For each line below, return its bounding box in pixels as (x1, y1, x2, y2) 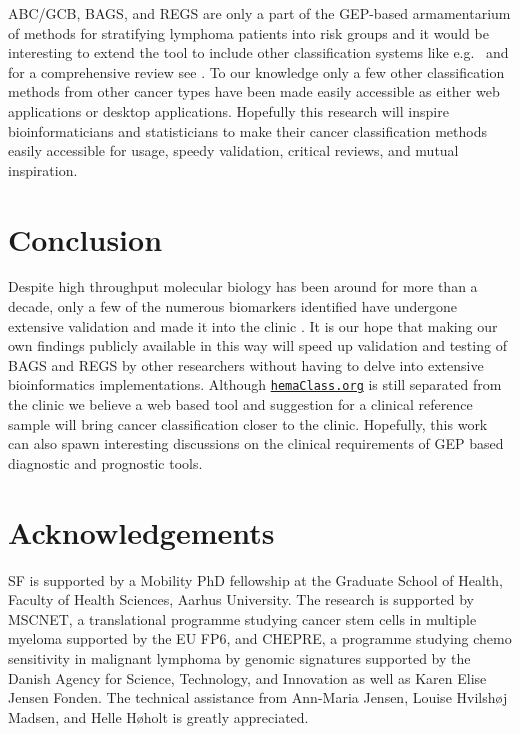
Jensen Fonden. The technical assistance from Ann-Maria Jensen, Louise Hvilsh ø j (8, 687, 508, 708)
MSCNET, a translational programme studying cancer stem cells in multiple (8, 608, 477, 629)
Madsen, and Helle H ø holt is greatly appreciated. (8, 706, 309, 727)
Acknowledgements (8, 511, 275, 552)
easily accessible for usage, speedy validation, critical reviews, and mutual (8, 140, 459, 161)
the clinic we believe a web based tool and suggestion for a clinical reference (8, 394, 473, 415)
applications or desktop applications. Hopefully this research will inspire (8, 100, 449, 121)
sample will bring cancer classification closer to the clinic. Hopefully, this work (8, 413, 488, 434)
